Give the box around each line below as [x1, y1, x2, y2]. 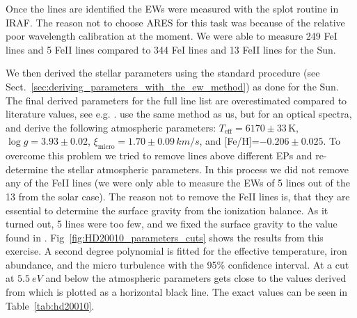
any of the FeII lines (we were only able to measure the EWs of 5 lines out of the [6, 175, 350, 190]
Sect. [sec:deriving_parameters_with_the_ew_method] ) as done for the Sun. [6, 79, 339, 93]
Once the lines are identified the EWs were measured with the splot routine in [6, 1, 339, 15]
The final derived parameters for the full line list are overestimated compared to [6, 93, 347, 107]
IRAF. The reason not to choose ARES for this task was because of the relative [6, 15, 345, 29]
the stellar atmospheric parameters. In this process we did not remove [51, 161, 349, 176]
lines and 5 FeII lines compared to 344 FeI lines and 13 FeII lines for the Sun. [6, 42, 336, 56]
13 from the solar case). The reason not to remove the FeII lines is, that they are [6, 189, 350, 203]
